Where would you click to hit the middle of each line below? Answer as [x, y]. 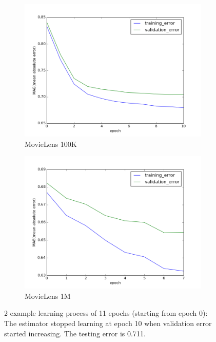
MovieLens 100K [51, 144]
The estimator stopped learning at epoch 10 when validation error [108, 323]
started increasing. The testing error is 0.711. [75, 333]
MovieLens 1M [48, 296]
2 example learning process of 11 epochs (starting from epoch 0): [106, 313]
